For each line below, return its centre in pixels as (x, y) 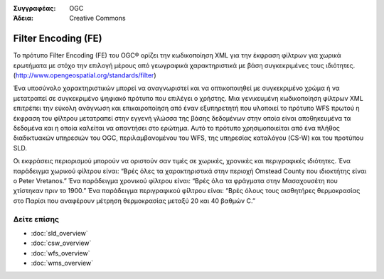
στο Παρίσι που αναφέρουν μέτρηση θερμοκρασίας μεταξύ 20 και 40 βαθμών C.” (134, 201)
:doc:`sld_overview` (59, 233)
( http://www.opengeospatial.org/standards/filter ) (85, 75)
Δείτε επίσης (36, 219)
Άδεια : (23, 18)
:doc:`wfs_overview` (60, 253)
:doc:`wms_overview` (62, 263)
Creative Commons (97, 18)
